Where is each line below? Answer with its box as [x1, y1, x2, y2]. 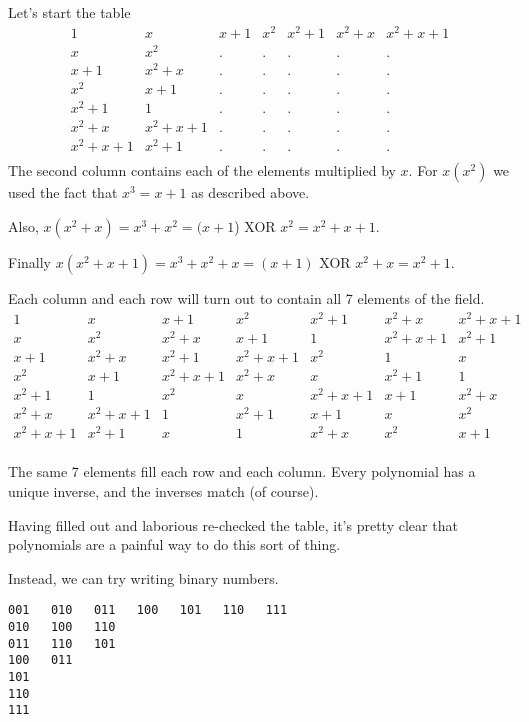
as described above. [191, 182, 310, 203]
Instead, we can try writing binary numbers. [8, 567, 279, 588]
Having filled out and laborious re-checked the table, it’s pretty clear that [8, 514, 458, 535]
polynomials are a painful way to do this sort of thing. [8, 534, 341, 555]
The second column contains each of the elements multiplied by [8, 160, 396, 181]
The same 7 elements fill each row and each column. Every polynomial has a [8, 461, 476, 482]
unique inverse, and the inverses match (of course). [8, 480, 319, 501]
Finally [8, 251, 51, 272]
